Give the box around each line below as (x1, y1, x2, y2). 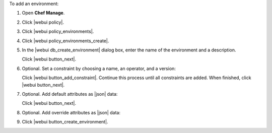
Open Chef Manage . (22, 10, 65, 16)
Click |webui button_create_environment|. (22, 119, 108, 125)
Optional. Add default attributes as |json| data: (22, 91, 118, 97)
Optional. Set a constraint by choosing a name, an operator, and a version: (22, 65, 176, 72)
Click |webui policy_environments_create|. (22, 38, 109, 44)
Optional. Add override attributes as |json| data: (22, 109, 121, 115)
